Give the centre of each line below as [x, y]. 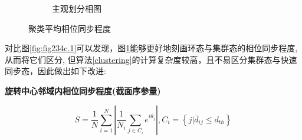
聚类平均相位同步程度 [70, 28]
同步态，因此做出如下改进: [55, 71]
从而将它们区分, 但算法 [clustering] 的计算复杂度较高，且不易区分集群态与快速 [151, 59]
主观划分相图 [77, 8]
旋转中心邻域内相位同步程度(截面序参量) [83, 90]
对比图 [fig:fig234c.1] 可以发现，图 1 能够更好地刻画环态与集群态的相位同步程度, [151, 48]
